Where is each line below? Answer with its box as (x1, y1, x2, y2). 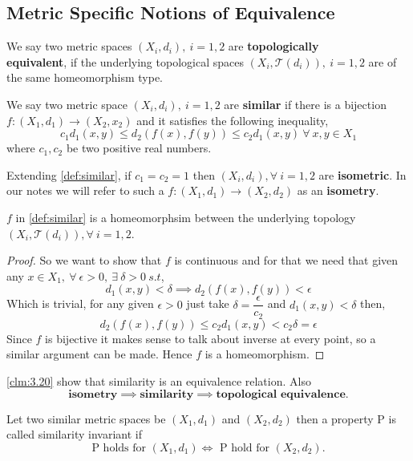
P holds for (91, 442, 146, 454)
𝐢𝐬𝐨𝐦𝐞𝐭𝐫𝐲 (68, 388, 118, 400)
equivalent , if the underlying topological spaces (6, 53, 244, 70)
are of (368, 53, 397, 70)
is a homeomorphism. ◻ (204, 346, 325, 362)
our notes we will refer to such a (6, 182, 164, 199)
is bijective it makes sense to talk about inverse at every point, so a (45, 330, 376, 346)
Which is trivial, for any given (6, 295, 154, 312)
